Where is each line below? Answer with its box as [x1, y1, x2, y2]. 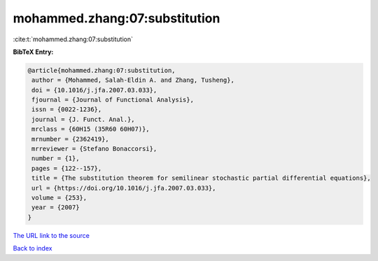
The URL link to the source [13, 231, 90, 239]
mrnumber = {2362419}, [31, 135, 110, 143]
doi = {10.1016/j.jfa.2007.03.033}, [31, 86, 157, 94]
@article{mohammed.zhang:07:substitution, [27, 66, 176, 74]
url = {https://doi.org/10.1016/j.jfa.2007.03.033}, [31, 184, 216, 192]
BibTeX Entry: [13, 48, 54, 56]
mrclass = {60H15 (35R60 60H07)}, [31, 125, 150, 133]
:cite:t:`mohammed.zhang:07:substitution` [13, 35, 133, 43]
